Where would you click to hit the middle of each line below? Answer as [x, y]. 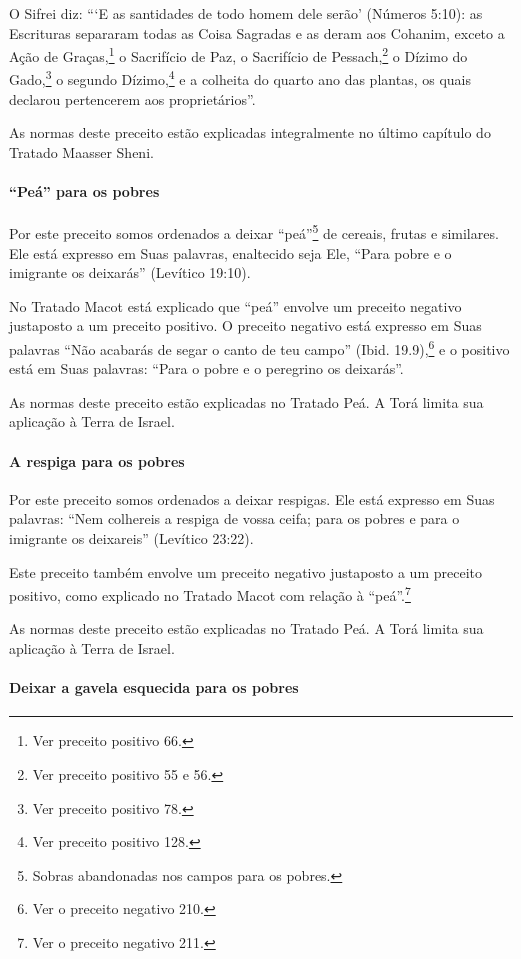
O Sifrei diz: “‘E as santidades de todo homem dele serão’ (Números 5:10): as [246, 13]
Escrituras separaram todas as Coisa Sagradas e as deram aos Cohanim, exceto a [257, 32]
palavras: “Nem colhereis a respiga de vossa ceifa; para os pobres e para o [234, 518]
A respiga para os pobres [97, 460]
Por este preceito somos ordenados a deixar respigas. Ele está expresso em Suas [252, 498]
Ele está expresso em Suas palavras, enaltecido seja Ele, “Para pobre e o [230, 252]
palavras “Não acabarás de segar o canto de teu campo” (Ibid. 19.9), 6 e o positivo [259, 347]
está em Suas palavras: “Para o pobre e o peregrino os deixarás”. [206, 368]
